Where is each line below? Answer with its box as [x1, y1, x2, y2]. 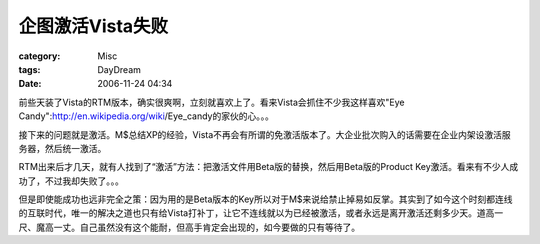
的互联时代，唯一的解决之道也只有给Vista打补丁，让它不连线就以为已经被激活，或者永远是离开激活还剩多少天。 [18, 207, 477, 219]
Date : [18, 78, 42, 90]
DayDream [97, 63, 142, 75]
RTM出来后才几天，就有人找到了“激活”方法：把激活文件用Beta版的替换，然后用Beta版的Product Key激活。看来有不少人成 [18, 161, 519, 173]
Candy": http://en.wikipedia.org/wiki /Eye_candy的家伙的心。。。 [18, 110, 274, 122]
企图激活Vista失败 [18, 15, 169, 37]
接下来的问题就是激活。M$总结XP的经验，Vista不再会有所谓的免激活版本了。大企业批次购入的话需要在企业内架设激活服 [18, 128, 512, 140]
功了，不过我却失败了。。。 [18, 175, 124, 187]
